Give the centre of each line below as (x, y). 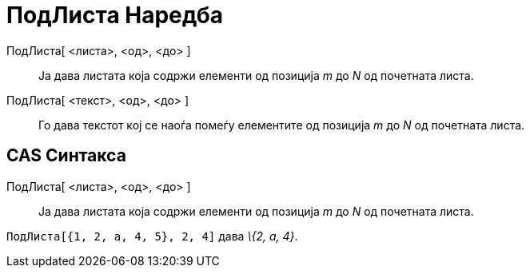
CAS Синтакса (66, 156)
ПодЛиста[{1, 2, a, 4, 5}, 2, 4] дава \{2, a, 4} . (152, 236)
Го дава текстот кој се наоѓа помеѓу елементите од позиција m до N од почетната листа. (282, 125)
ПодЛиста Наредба (115, 15)
